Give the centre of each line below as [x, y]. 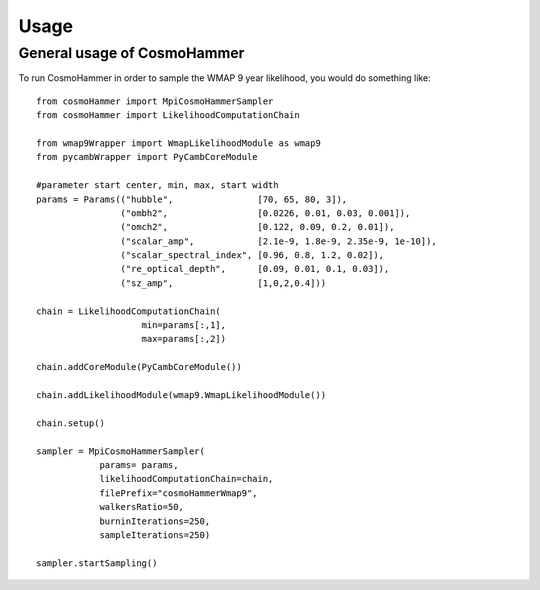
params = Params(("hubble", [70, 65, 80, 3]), [192, 199]
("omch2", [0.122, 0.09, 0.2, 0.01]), [257, 227]
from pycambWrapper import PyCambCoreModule [147, 157]
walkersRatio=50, [142, 507]
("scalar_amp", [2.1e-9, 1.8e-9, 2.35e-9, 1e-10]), [278, 241]
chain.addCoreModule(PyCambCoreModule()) [139, 367]
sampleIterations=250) [155, 534]
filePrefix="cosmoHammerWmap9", [179, 493]
